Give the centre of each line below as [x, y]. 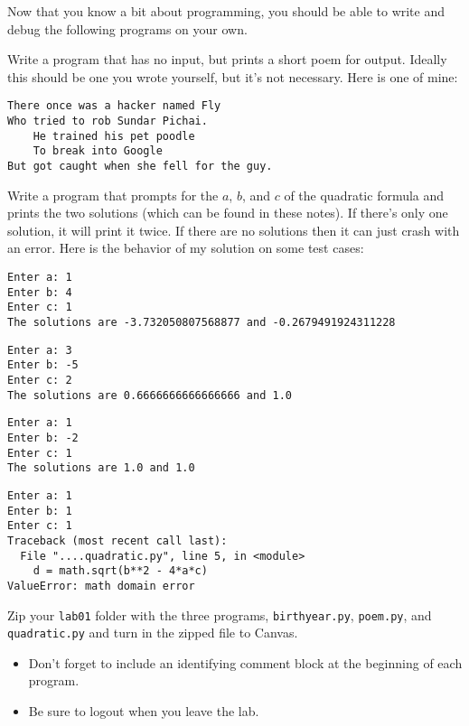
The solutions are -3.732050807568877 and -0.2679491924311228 [202, 322]
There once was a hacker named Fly [114, 106]
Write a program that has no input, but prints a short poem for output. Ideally [227, 59]
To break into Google [98, 151]
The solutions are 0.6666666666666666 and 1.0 [150, 395]
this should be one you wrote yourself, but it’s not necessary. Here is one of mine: [233, 76]
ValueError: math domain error [101, 586]
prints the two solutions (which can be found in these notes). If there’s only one [228, 213]
